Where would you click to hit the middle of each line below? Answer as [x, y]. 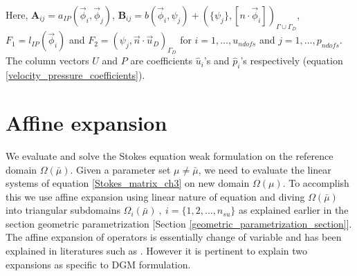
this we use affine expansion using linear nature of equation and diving [155, 196]
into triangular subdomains [63, 210]
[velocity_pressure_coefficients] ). [75, 75]
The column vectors [47, 61]
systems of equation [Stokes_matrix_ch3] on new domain [128, 183]
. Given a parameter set [120, 169]
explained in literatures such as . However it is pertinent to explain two [157, 251]
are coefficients [161, 61]
